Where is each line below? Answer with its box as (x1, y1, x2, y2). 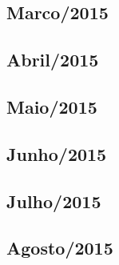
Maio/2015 (6, 94, 97, 118)
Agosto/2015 (6, 235, 113, 260)
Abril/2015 (6, 47, 99, 72)
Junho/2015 (6, 141, 107, 166)
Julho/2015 (6, 188, 101, 213)
